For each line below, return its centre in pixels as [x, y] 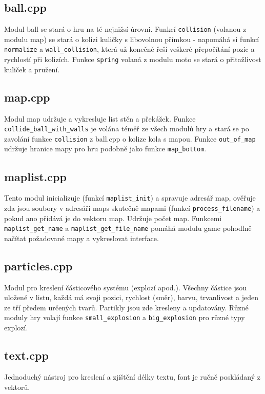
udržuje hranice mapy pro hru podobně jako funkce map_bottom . [105, 149]
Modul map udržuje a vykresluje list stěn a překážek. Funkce [100, 118]
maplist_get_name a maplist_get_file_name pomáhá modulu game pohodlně [128, 228]
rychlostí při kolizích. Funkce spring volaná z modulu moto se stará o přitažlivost [133, 59]
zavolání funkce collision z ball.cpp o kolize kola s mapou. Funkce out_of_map [130, 138]
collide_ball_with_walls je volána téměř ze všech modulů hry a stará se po [127, 129]
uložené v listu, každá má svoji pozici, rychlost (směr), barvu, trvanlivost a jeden [131, 297]
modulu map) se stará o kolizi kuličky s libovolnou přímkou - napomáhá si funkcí [132, 39]
